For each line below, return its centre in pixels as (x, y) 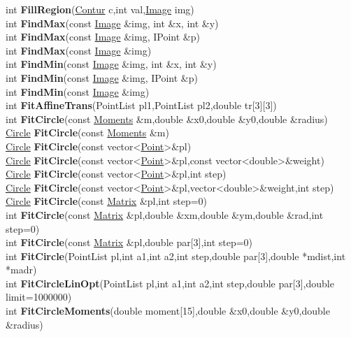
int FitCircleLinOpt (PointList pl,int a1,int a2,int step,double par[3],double (170, 283)
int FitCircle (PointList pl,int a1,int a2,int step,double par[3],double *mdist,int (176, 256)
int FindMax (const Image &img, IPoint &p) (103, 37)
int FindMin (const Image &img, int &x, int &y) (111, 64)
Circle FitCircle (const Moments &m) (87, 132)
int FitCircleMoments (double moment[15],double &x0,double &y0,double (168, 311)
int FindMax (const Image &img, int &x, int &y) (112, 23)
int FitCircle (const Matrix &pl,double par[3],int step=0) (129, 242)
